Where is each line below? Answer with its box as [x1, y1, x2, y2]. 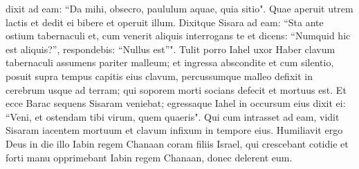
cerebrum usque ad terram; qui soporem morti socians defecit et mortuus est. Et [6, 82, 347, 97]
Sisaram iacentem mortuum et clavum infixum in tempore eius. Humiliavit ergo [6, 123, 343, 137]
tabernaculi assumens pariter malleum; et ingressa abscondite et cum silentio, [6, 55, 334, 70]
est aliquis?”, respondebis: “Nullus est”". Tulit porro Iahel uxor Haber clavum [6, 41, 335, 56]
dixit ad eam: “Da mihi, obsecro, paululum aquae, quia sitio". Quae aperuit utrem [6, 1, 353, 15]
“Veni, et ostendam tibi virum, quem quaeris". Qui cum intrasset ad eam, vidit [6, 109, 340, 123]
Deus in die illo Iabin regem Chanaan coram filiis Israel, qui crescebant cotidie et [6, 136, 349, 150]
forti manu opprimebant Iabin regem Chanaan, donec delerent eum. [6, 150, 293, 164]
